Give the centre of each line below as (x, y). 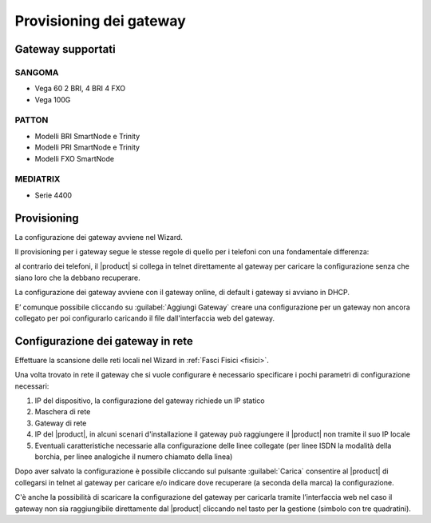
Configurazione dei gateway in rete (104, 341)
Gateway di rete (61, 423)
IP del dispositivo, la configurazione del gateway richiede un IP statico (150, 401)
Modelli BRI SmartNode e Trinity (87, 136)
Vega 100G (53, 99)
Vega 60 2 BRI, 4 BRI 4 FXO (80, 89)
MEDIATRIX (38, 179)
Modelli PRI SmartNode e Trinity (87, 147)
